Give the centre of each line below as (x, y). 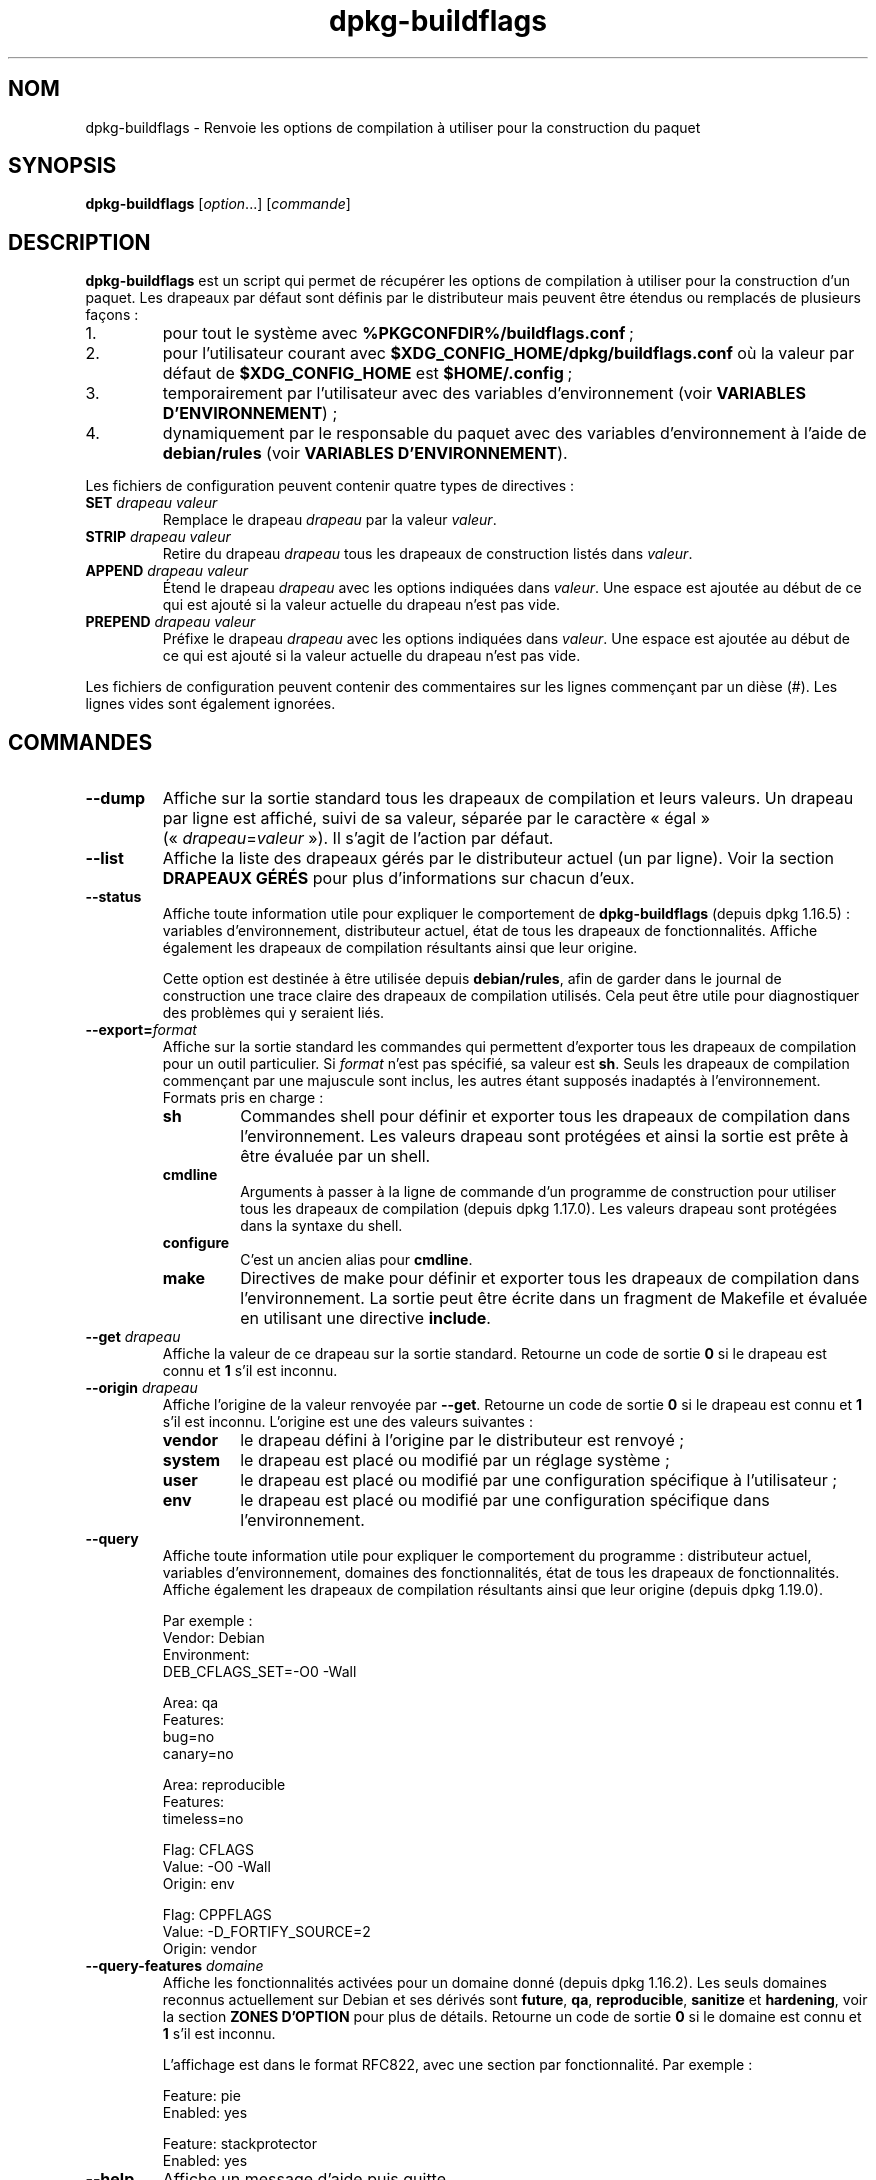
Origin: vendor (209, 1949)
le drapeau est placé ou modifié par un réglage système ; (455, 1460)
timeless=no (203, 1819)
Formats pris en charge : (243, 1098)
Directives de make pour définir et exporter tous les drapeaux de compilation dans (550, 1278)
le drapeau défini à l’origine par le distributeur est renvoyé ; (462, 1440)
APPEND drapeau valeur (167, 571)
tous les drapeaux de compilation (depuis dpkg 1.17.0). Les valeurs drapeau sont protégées (538, 1209)
